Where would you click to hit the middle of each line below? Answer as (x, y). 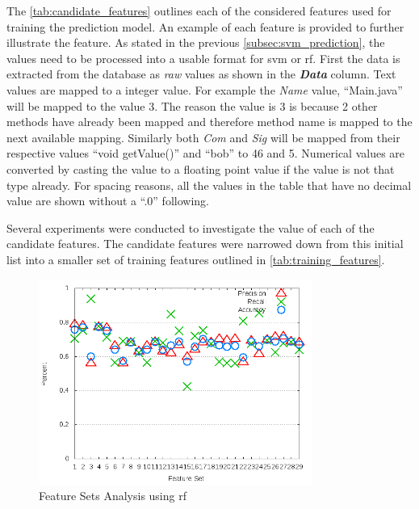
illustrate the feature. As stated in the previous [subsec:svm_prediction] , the (196, 42)
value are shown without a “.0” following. (108, 201)
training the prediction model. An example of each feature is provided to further (205, 26)
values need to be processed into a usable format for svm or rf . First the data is (203, 58)
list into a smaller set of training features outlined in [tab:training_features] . (196, 259)
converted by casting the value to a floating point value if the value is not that (201, 168)
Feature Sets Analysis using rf (113, 496)
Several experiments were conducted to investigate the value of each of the (191, 227)
